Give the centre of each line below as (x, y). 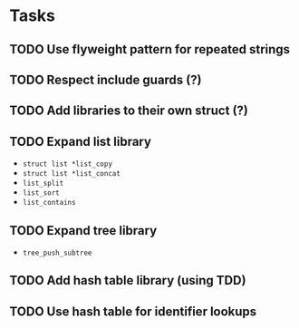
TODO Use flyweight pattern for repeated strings (150, 49)
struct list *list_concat (71, 174)
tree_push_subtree (57, 253)
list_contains (49, 203)
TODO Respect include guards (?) (106, 79)
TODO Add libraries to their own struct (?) (129, 111)
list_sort (41, 193)
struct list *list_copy (68, 164)
